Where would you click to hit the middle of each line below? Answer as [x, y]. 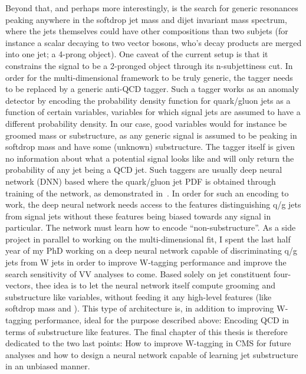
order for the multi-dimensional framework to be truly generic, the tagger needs [149, 77]
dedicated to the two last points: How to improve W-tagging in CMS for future [148, 343]
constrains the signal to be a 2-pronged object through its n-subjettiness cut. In [149, 65]
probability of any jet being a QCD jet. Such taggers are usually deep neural [144, 170]
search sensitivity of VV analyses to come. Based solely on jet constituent [138, 273]
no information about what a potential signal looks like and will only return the [150, 158]
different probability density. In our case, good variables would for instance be [146, 123]
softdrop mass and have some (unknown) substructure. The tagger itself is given [150, 147]
